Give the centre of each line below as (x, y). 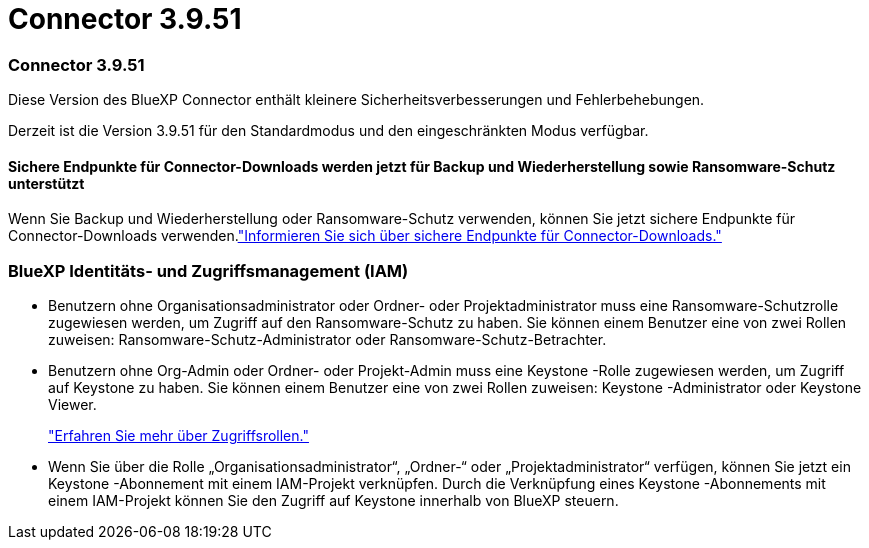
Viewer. (72, 405)
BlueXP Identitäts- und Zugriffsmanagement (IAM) (208, 270)
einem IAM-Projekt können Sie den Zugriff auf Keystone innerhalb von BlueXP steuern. (333, 501)
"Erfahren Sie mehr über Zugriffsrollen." (178, 436)
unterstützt (46, 183)
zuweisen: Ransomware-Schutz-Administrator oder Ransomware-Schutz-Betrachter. (327, 340)
